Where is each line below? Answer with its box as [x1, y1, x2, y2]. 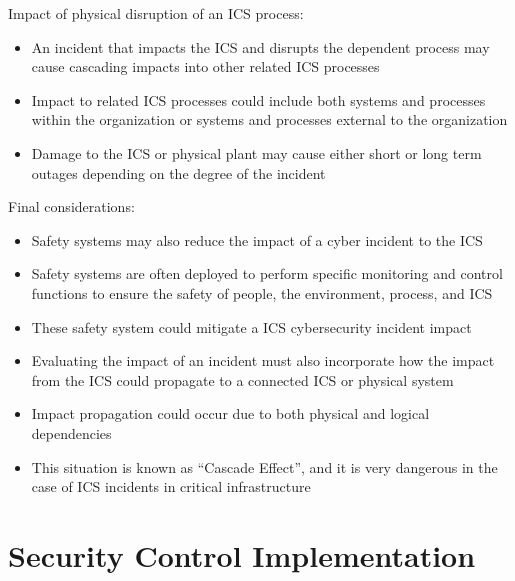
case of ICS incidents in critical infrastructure [31, 476, 311, 497]
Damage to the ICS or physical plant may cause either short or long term [31, 142, 482, 163]
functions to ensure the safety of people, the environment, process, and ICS [31, 282, 493, 303]
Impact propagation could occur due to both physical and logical [31, 403, 430, 424]
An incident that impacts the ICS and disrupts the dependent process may [31, 36, 490, 57]
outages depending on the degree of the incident [31, 162, 326, 183]
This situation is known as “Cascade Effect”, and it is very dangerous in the [31, 456, 498, 477]
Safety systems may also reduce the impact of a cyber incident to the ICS [31, 229, 483, 250]
